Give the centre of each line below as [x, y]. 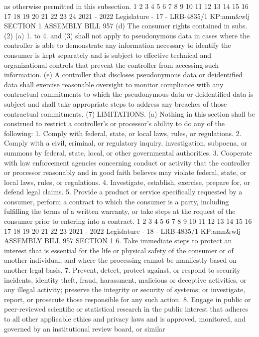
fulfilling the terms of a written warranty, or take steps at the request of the [120, 211]
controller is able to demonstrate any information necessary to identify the [118, 45]
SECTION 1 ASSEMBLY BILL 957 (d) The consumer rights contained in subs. [126, 26]
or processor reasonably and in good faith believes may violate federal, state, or [125, 172]
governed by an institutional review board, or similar [85, 328]
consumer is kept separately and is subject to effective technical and [108, 55]
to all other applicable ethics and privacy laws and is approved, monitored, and [125, 319]
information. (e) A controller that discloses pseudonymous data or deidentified [123, 75]
